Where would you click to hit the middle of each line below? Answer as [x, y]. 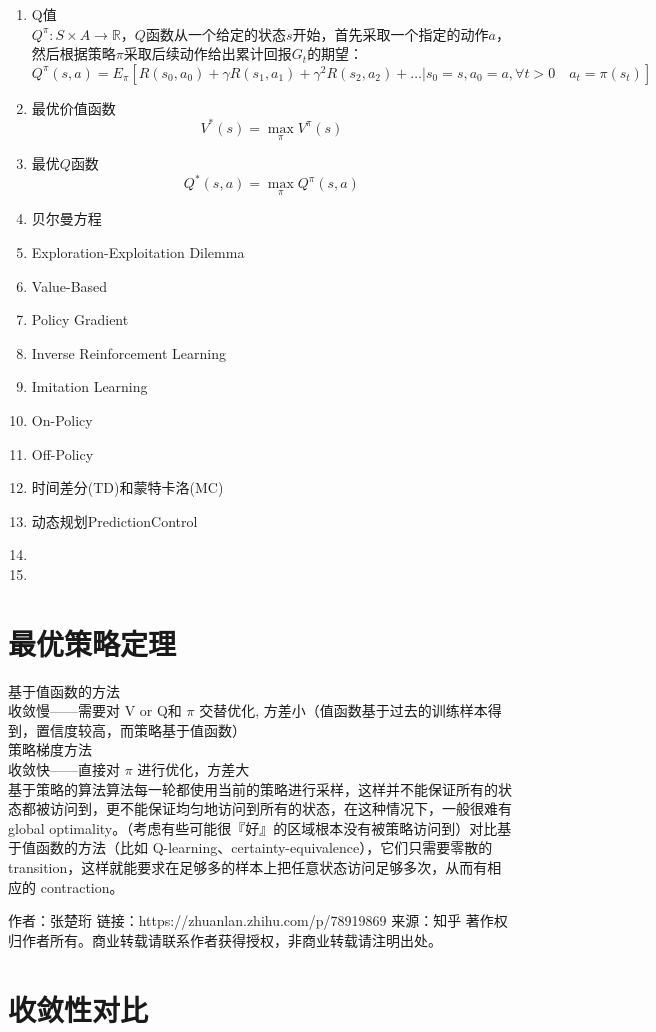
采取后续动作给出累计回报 [207, 53]
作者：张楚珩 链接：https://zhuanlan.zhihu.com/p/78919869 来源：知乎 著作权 [258, 920]
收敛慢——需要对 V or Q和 [95, 710]
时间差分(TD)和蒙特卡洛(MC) [127, 487]
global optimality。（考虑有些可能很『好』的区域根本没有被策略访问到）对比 [253, 827]
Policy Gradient [80, 319]
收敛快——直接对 [64, 769]
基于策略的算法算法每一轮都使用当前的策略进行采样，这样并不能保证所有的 [253, 788]
